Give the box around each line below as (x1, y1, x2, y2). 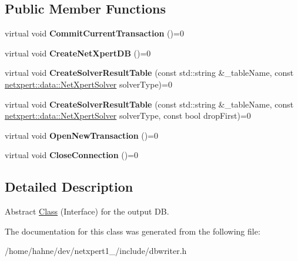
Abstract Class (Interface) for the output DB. (5, 205, 169, 217)
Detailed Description (5, 178, 133, 196)
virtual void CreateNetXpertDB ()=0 (5, 46, 151, 59)
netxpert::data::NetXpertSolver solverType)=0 (5, 78, 172, 90)
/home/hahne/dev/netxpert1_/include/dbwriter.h (5, 245, 187, 257)
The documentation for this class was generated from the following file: (5, 225, 260, 237)
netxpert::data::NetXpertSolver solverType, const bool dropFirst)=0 (5, 109, 251, 122)
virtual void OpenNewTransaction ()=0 (5, 129, 159, 141)
